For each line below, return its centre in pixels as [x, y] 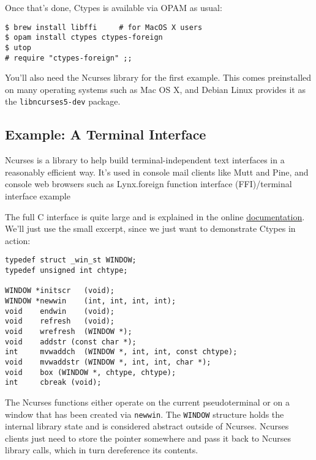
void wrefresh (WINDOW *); [69, 332]
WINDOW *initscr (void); [60, 291]
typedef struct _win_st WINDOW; [71, 260]
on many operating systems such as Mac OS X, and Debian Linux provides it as [155, 89]
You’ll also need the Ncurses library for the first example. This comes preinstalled [158, 77]
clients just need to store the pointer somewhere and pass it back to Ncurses [148, 438]
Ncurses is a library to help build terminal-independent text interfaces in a [145, 160]
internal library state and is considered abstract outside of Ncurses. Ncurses [147, 426]
